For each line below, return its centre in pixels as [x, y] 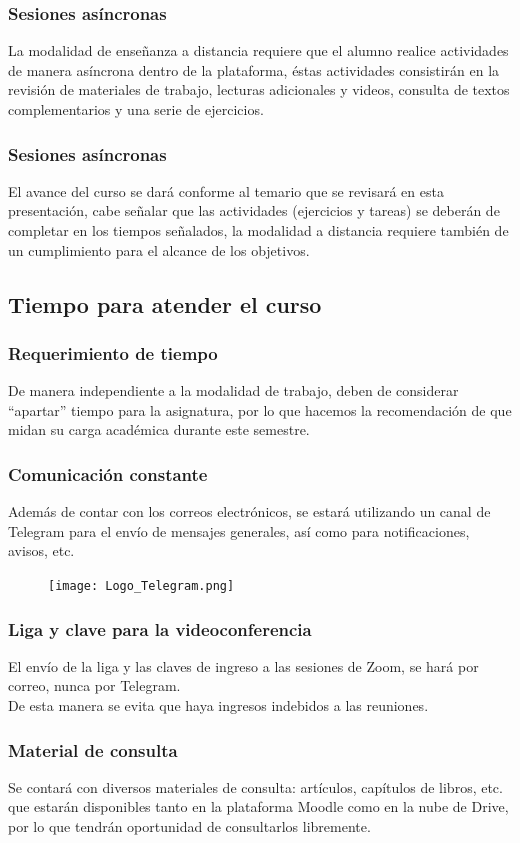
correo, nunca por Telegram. [94, 685]
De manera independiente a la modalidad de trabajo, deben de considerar [233, 390]
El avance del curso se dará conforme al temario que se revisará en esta [226, 190]
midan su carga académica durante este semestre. [159, 429]
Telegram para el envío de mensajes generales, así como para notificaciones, [239, 530]
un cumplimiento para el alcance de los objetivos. [159, 249]
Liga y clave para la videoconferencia [160, 628]
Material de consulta [93, 749]
